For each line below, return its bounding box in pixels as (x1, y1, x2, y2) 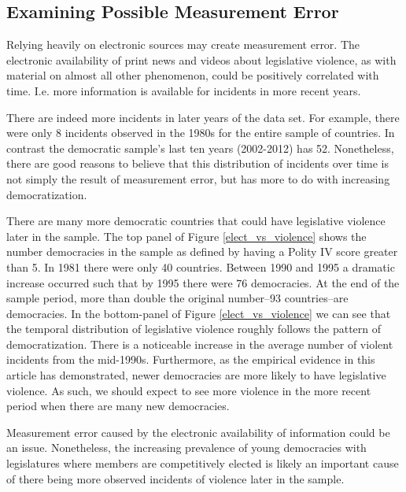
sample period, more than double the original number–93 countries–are (6, 290, 349, 306)
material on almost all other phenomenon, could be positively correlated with (6, 67, 379, 83)
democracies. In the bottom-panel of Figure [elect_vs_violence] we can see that (6, 305, 391, 321)
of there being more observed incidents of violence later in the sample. (6, 470, 345, 486)
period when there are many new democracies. (6, 398, 230, 414)
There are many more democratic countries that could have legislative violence (6, 213, 386, 229)
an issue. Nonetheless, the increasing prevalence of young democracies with (6, 439, 367, 456)
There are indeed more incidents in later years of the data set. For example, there (6, 109, 400, 125)
